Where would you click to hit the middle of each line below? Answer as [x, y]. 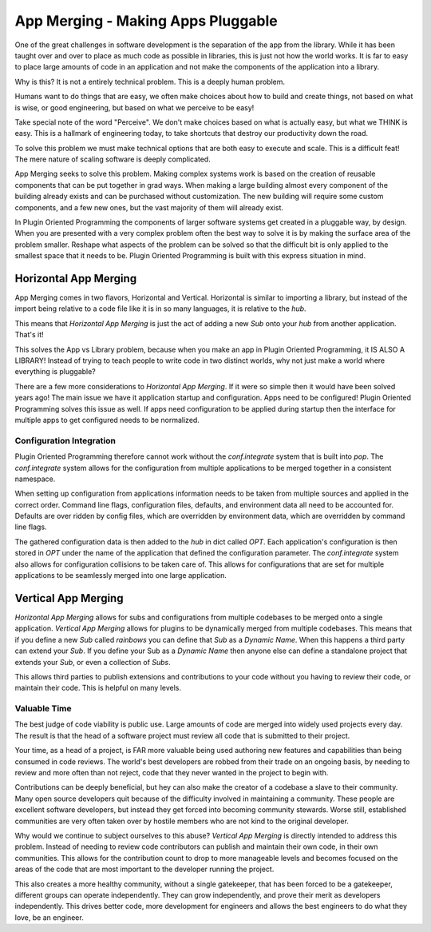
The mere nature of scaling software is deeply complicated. [113, 159]
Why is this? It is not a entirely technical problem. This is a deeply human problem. [150, 82]
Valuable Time [43, 709]
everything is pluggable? [55, 372]
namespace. [35, 479]
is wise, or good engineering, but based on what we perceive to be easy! [134, 107]
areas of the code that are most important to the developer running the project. [144, 869]
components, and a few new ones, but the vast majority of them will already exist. [149, 207]
